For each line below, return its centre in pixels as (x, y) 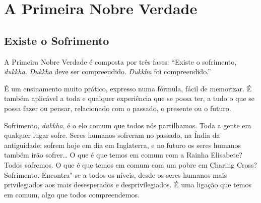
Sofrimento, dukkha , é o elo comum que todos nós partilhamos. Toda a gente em (128, 125)
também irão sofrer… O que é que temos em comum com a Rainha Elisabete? (123, 155)
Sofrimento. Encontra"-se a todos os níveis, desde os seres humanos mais (116, 174)
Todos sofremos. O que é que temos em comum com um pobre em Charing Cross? (131, 164)
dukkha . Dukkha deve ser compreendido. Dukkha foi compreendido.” (108, 71)
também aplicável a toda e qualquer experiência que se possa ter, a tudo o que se (129, 98)
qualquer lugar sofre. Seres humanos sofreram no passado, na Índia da (112, 135)
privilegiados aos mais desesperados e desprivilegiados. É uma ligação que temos (128, 185)
